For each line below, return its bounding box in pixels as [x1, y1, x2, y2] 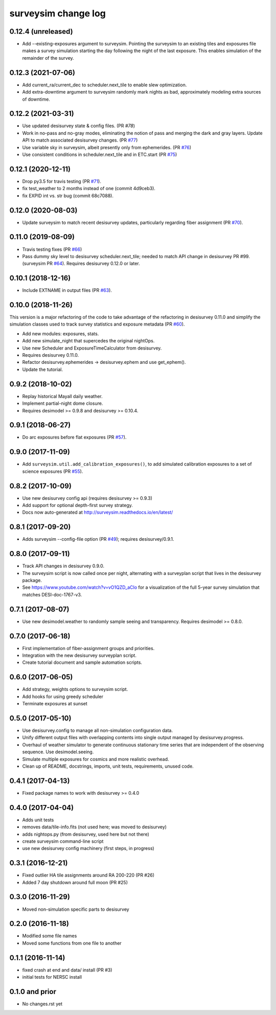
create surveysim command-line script [22, 838, 104, 844]
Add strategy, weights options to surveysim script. [22, 686, 128, 693]
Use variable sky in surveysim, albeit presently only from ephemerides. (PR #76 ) [22, 144, 192, 150]
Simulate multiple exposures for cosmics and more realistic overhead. [22, 756, 169, 762]
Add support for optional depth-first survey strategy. [22, 502, 133, 509]
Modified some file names [22, 933, 77, 939]
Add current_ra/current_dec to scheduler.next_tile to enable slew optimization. [22, 82, 187, 88]
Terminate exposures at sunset [22, 701, 88, 707]
